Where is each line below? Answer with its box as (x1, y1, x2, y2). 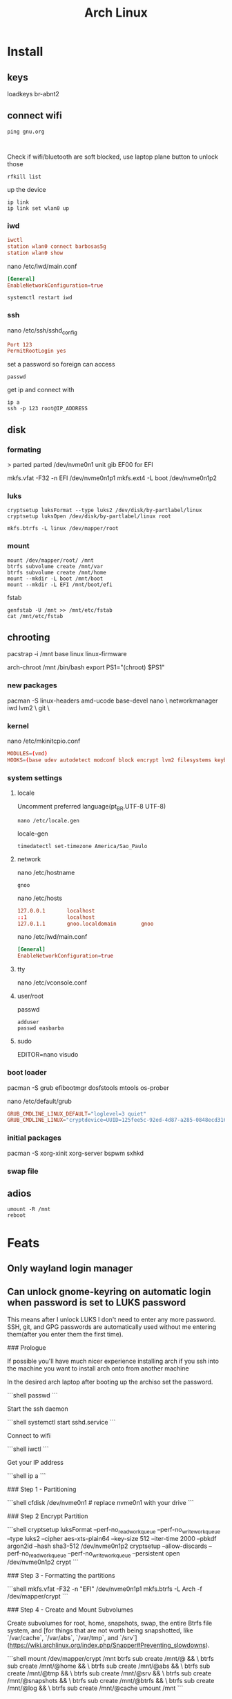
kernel (7, 721, 30, 730)
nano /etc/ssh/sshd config (7, 326, 77, 336)
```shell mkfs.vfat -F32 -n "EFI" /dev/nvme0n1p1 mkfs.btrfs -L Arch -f (7, 1585, 202, 1593)
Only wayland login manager (7, 1262, 133, 1274)
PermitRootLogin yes (7, 348, 67, 355)
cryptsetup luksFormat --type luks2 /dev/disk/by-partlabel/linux (7, 507, 202, 514)
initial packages (7, 1133, 62, 1143)
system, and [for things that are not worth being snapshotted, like (7, 1626, 193, 1635)
